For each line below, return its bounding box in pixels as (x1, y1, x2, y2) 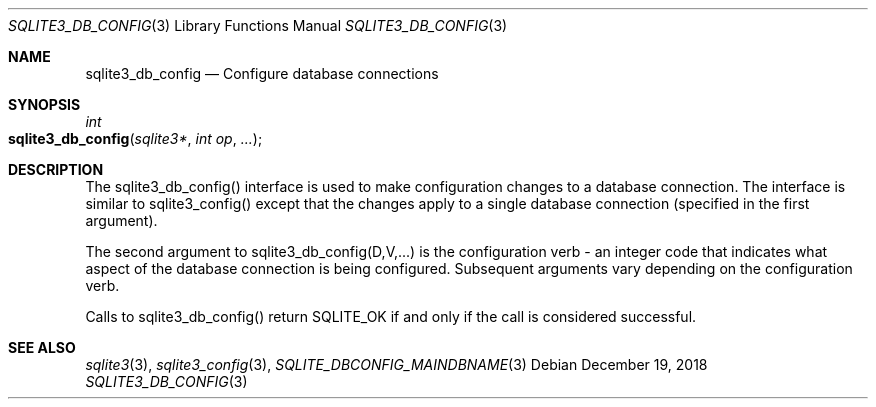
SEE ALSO (8, 339, 76, 356)
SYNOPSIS (8, 96, 81, 113)
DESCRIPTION (8, 161, 104, 178)
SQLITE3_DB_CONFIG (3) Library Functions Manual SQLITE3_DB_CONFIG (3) (8, 17, 508, 34)
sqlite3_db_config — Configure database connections (85, 65, 439, 82)
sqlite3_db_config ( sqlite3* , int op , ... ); (8, 130, 263, 147)
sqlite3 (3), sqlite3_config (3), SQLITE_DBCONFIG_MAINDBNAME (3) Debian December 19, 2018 (85, 356, 708, 373)
